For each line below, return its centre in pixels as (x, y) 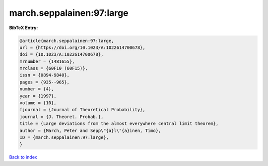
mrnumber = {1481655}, (47, 61)
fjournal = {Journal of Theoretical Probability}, (83, 110)
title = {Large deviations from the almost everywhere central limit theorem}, (119, 124)
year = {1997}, (38, 96)
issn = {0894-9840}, (44, 75)
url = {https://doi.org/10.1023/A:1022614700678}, (83, 47)
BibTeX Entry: (24, 28)
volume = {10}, (38, 103)
